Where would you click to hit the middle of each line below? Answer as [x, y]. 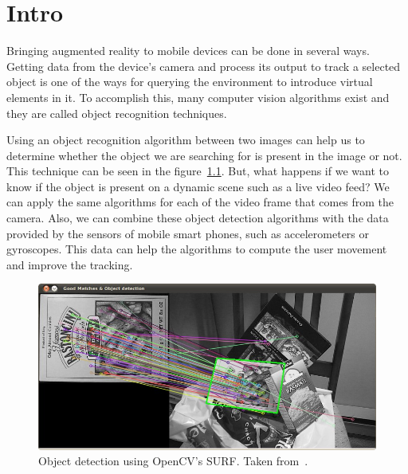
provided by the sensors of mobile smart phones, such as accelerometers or [188, 233]
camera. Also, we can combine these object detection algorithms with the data [198, 218]
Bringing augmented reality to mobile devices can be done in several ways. [188, 51]
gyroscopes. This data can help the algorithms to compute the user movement [197, 249]
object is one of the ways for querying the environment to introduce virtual [190, 82]
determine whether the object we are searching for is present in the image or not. [204, 155]
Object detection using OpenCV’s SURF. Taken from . [173, 461]
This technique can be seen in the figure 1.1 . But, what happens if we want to [198, 171]
